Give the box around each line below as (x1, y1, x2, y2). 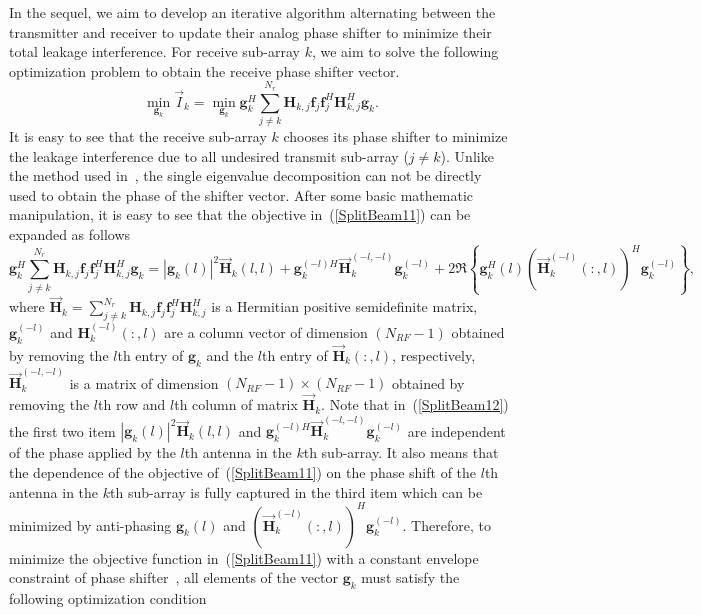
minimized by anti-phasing (9, 514, 172, 535)
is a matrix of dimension (69, 372, 219, 393)
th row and (98, 394, 166, 415)
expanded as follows (9, 223, 131, 244)
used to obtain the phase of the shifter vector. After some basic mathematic (9, 184, 474, 205)
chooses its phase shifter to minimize (283, 125, 508, 146)
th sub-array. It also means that (303, 442, 499, 463)
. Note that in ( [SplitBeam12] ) (321, 394, 509, 415)
